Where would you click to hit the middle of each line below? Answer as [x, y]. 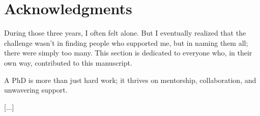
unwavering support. [36, 90]
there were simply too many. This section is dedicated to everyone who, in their [128, 53]
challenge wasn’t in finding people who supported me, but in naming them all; [126, 42]
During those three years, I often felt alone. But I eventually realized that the [125, 33]
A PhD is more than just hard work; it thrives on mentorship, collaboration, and [130, 80]
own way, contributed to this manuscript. [68, 62]
